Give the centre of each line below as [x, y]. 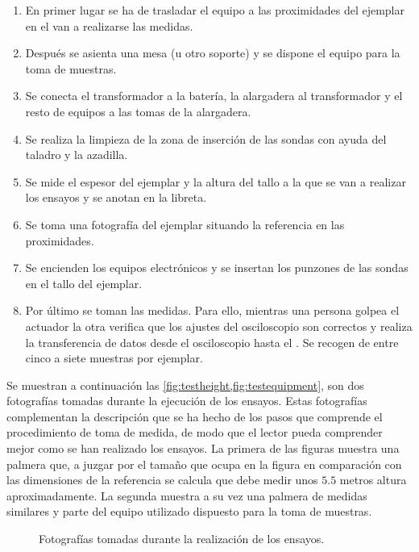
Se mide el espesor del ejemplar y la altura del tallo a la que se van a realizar [216, 181]
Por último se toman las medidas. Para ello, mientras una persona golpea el [212, 310]
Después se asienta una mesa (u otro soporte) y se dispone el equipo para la [213, 53]
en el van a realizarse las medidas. [109, 25]
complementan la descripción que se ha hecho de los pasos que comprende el [195, 416]
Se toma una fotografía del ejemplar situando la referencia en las [185, 224]
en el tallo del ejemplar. [84, 283]
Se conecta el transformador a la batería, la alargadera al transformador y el [214, 96]
